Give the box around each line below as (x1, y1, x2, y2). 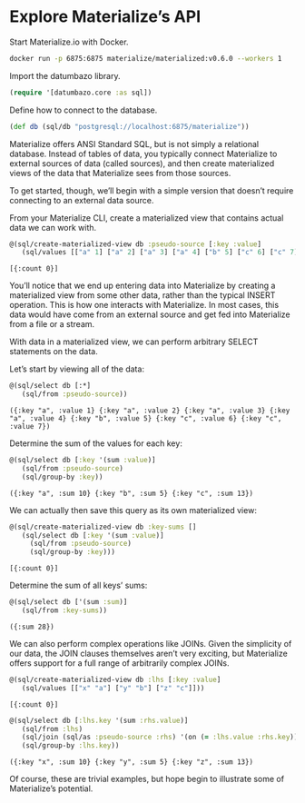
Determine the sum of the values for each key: (9, 438, 183, 449)
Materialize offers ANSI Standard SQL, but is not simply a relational (9, 138, 260, 149)
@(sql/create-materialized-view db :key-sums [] (9, 522, 197, 531)
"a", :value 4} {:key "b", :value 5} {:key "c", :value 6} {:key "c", (9, 414, 282, 423)
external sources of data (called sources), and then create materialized (9, 157, 275, 169)
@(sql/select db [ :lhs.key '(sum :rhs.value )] (9, 716, 189, 725)
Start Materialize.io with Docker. (9, 36, 129, 47)
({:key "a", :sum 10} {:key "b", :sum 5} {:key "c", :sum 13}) (9, 489, 254, 498)
